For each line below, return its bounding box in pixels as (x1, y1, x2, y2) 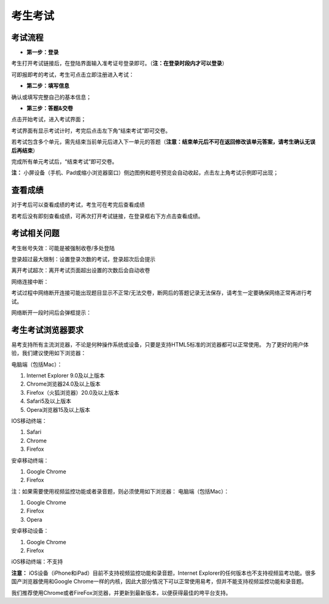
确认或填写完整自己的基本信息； (11, 93, 91, 101)
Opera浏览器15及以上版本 (26, 406, 91, 413)
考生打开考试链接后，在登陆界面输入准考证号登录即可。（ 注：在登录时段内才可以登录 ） (11, 60, 228, 67)
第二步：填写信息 (26, 82, 69, 90)
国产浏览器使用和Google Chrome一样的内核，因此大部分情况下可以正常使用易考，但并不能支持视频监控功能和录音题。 (11, 578, 307, 585)
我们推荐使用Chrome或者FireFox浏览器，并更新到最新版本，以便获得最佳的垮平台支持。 (11, 589, 232, 596)
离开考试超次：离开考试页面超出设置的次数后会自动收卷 (11, 267, 150, 274)
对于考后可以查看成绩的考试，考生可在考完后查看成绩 (11, 201, 145, 209)
